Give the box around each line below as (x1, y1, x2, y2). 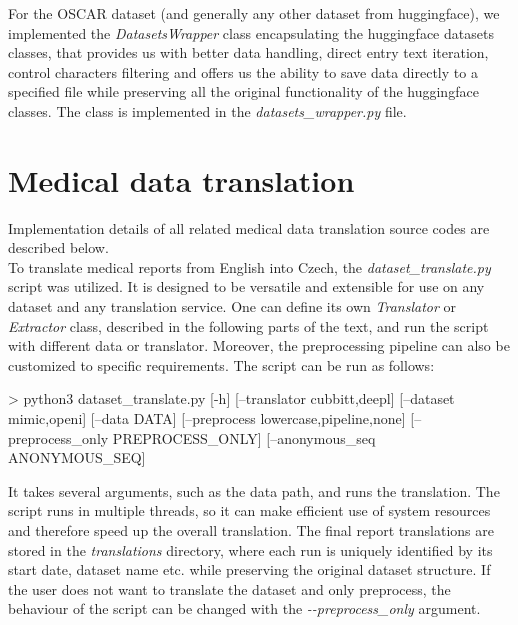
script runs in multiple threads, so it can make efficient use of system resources (8, 500, 491, 521)
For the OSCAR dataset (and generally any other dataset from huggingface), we (8, 3, 500, 23)
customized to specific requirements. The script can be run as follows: (8, 354, 435, 375)
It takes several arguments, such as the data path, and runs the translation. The (8, 480, 500, 501)
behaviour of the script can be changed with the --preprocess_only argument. (8, 598, 481, 619)
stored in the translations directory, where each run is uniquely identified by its (8, 539, 493, 560)
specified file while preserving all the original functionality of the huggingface (8, 81, 479, 102)
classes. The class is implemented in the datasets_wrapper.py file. (8, 100, 407, 121)
